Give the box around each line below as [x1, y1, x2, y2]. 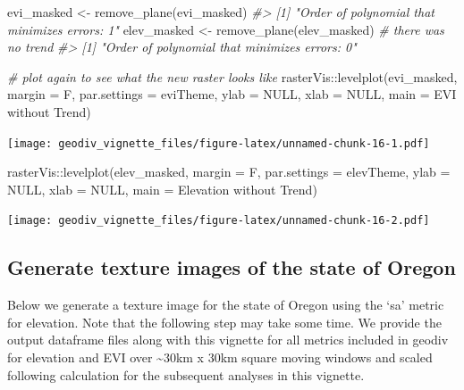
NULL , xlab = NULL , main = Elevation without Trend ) [7, 179, 317, 198]
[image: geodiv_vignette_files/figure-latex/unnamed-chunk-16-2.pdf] [7, 214, 430, 228]
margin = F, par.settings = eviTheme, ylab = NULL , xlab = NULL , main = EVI [7, 85, 457, 104]
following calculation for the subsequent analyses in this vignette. [7, 365, 365, 384]
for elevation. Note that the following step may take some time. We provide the [7, 312, 442, 331]
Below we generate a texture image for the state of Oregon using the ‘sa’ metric [7, 295, 444, 314]
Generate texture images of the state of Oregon [7, 253, 456, 281]
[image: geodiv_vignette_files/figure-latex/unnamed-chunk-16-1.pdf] [7, 137, 430, 150]
